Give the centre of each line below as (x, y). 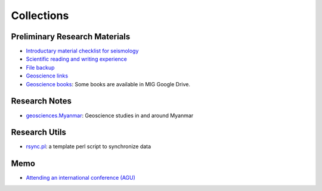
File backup (40, 67)
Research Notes (41, 101)
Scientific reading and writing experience (77, 59)
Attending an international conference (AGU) (80, 178)
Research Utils (39, 132)
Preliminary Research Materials (71, 37)
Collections (40, 15)
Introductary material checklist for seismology (82, 51)
